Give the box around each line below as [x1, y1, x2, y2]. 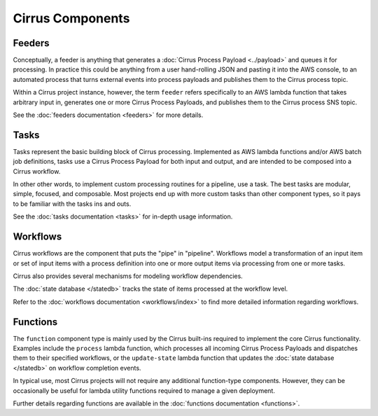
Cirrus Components [13, 11, 130, 26]
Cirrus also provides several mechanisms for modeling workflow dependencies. [13, 272, 243, 280]
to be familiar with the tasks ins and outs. [13, 200, 132, 208]
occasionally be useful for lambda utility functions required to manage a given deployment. [13, 386, 276, 395]
